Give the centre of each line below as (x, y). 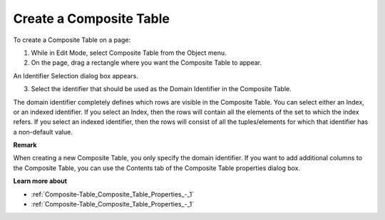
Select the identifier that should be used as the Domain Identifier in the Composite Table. (161, 89)
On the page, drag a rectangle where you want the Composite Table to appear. (147, 63)
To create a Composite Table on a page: (72, 40)
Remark (25, 145)
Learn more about (40, 181)
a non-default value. (43, 132)
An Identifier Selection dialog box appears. (76, 75)
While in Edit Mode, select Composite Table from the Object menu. (129, 53)
